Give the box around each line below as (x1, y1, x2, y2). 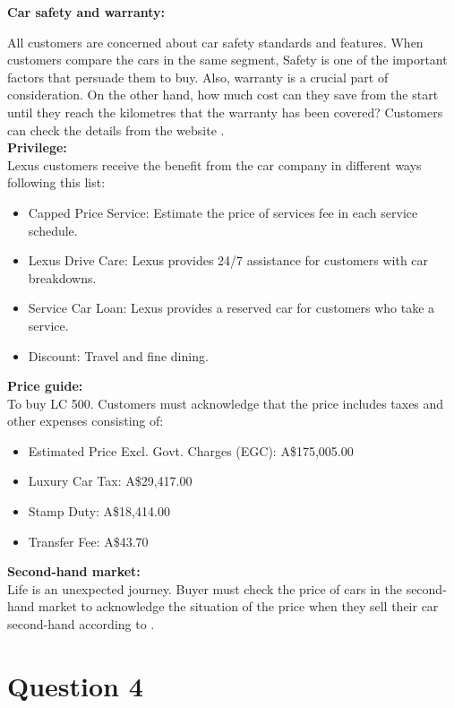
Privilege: (7, 138, 67, 157)
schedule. (28, 220, 78, 239)
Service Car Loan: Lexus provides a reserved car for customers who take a (28, 298, 435, 317)
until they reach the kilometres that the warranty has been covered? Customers (7, 102, 443, 121)
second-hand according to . (7, 615, 155, 634)
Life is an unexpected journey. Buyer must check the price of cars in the (7, 579, 402, 598)
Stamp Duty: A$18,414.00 (28, 502, 170, 521)
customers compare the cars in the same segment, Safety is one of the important (7, 50, 448, 69)
